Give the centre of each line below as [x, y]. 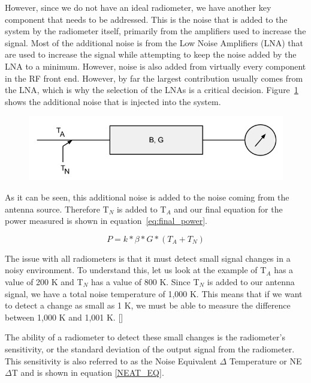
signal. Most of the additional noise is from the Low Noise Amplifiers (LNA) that [154, 42]
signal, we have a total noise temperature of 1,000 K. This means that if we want [154, 293]
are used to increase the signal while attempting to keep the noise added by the [151, 54]
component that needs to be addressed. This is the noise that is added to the [146, 19]
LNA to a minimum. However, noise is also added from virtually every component [155, 66]
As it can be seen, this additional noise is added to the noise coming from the [147, 197]
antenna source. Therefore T [57, 209]
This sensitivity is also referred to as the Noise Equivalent [111, 360]
